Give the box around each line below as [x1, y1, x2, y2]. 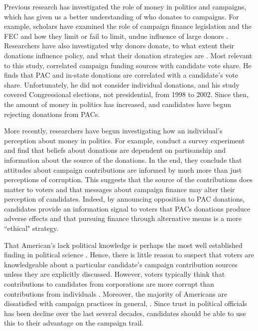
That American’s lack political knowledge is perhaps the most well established [4, 239, 243, 250]
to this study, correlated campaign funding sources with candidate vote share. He [4, 60, 252, 70]
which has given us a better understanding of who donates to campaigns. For [4, 11, 239, 21]
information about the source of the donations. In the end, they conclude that [4, 154, 242, 165]
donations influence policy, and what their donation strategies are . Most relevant [4, 50, 253, 60]
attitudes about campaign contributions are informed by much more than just [4, 164, 242, 175]
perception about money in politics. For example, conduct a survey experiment [4, 135, 245, 145]
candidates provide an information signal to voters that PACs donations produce [4, 203, 251, 214]
